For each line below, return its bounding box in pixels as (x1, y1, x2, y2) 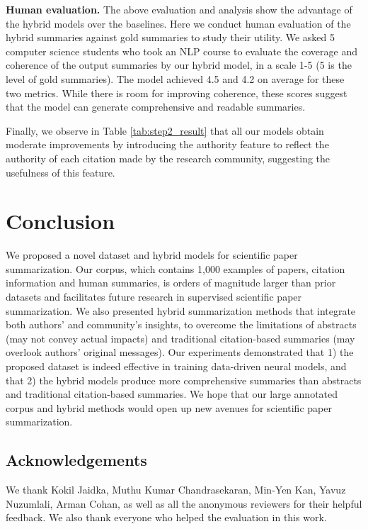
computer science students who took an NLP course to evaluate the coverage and (6, 43, 357, 58)
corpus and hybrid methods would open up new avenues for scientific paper (6, 400, 332, 415)
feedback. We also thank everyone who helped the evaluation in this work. (6, 510, 327, 525)
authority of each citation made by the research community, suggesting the (6, 150, 330, 165)
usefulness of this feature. (6, 165, 115, 179)
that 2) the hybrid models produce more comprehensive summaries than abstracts (6, 372, 362, 387)
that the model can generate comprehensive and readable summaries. (6, 99, 306, 114)
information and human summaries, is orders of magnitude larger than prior (6, 275, 336, 290)
